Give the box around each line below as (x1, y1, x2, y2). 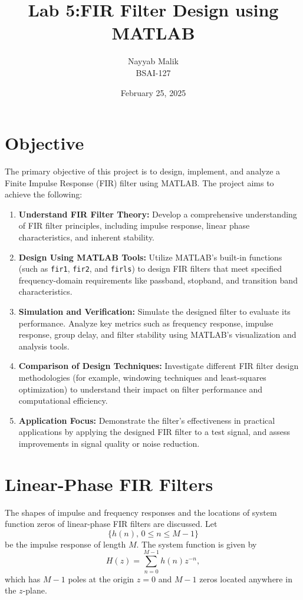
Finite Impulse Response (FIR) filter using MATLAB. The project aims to (5, 176, 274, 189)
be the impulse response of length (5, 538, 126, 550)
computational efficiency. (18, 394, 108, 407)
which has (5, 572, 41, 585)
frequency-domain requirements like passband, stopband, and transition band (18, 273, 298, 286)
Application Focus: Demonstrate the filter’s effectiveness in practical (18, 414, 275, 426)
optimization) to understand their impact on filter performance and (18, 383, 263, 395)
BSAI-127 (136, 66, 171, 78)
